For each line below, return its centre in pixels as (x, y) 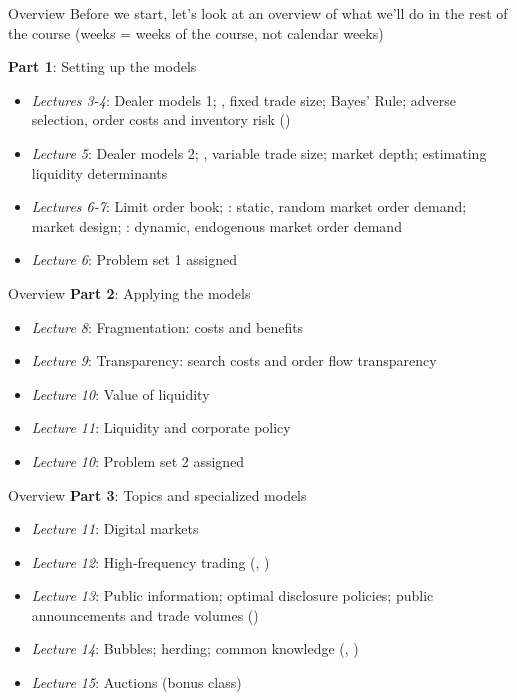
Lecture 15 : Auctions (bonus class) (136, 682)
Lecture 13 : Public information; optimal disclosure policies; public (232, 595)
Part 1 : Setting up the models (102, 66)
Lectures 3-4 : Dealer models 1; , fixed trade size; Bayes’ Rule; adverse (244, 99)
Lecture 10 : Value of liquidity (120, 393)
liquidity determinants (99, 172)
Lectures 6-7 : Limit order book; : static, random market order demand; (249, 206)
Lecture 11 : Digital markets (115, 528)
